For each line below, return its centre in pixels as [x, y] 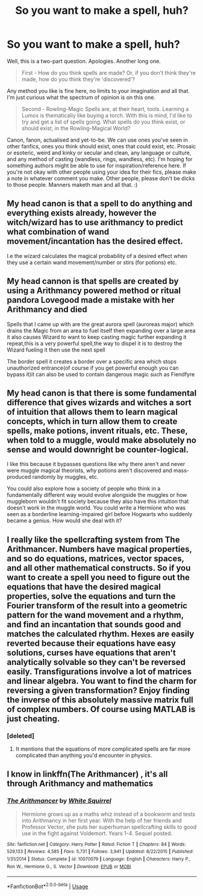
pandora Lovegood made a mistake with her [91, 300]
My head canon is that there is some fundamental [102, 393]
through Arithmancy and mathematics [80, 784]
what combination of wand [58, 232]
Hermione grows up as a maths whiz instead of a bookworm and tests [108, 814]
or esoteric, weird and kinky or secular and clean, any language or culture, [99, 153]
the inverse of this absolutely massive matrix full [100, 700]
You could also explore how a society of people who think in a [84, 488]
